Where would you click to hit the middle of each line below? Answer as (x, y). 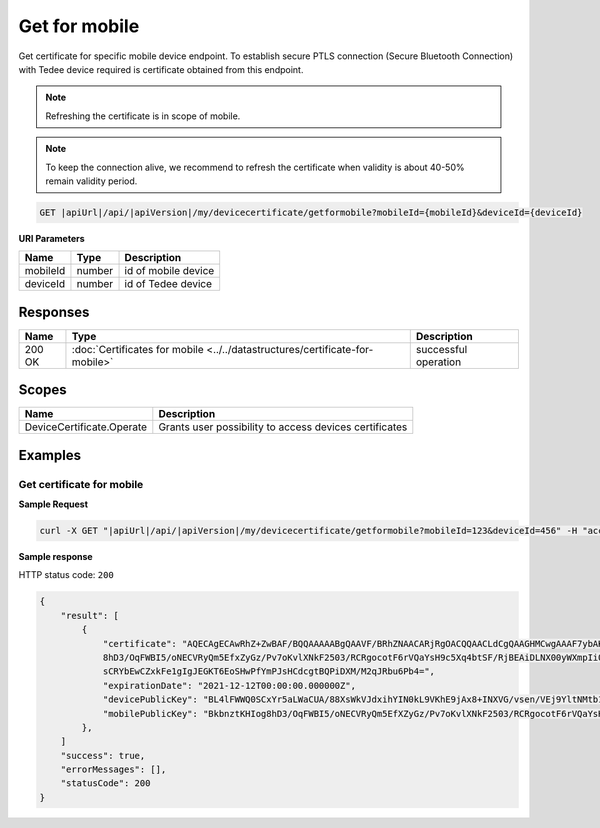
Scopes (42, 390)
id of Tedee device (168, 284)
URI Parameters (51, 238)
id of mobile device (169, 271)
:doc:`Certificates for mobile (137, 349)
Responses (54, 311)
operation (438, 362)
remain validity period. (91, 181)
